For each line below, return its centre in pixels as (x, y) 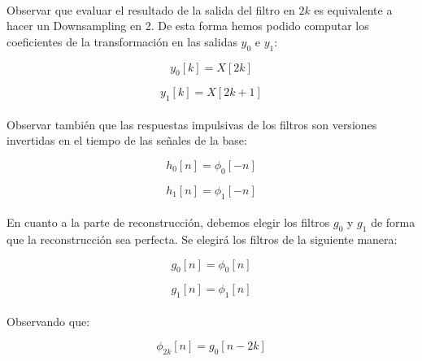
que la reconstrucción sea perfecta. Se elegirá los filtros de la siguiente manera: (202, 239)
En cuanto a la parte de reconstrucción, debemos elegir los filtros (168, 222)
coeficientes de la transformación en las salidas (122, 41)
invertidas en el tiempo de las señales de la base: (127, 140)
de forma (393, 222)
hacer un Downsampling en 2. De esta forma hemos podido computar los (188, 26)
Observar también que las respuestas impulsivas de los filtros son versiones (192, 124)
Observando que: (48, 321)
